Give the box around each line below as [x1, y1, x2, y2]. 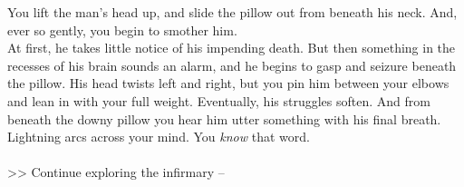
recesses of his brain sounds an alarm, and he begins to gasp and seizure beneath [7, 55, 457, 74]
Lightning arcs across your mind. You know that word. [7, 127, 310, 146]
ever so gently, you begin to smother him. [7, 20, 237, 39]
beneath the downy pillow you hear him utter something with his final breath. [7, 109, 441, 128]
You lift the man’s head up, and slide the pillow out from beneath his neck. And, [7, 3, 458, 21]
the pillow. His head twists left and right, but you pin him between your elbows [7, 74, 449, 93]
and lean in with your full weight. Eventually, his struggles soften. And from [7, 91, 430, 110]
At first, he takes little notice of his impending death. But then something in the [7, 38, 456, 57]
